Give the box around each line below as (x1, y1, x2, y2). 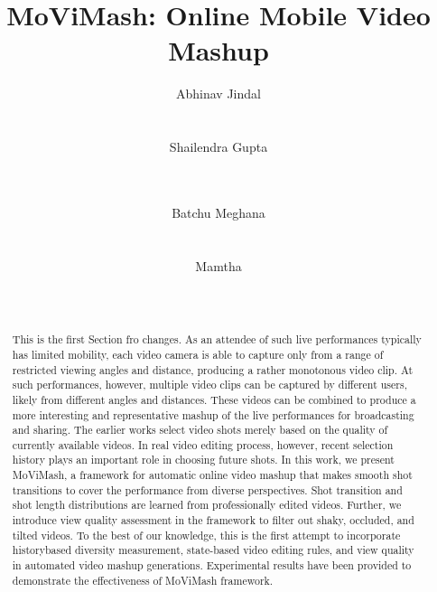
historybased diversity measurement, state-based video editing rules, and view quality (12, 542, 414, 558)
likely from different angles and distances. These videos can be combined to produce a (12, 391, 416, 407)
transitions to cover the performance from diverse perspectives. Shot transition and (12, 482, 403, 497)
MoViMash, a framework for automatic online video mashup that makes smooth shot (12, 467, 413, 483)
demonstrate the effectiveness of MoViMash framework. (12, 572, 274, 587)
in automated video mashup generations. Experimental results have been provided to (12, 558, 412, 573)
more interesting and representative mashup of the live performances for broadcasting (12, 407, 414, 422)
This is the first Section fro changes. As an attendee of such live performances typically (12, 332, 422, 347)
